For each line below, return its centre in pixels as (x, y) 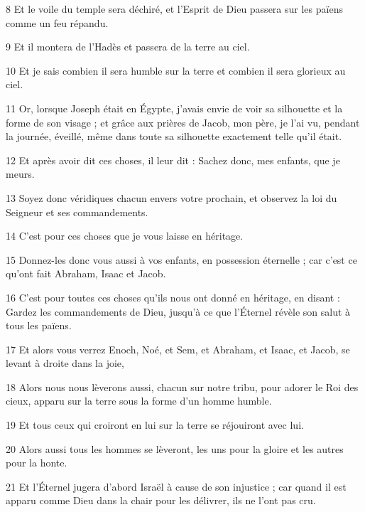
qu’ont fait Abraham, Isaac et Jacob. (86, 273)
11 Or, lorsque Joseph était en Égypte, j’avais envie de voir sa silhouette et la (174, 108)
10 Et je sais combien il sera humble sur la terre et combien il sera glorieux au (176, 70)
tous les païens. (39, 325)
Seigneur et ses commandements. (77, 212)
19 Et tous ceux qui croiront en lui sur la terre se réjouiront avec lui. (155, 425)
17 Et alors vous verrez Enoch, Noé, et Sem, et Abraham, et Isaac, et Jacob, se (178, 349)
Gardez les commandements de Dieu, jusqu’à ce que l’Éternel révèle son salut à (178, 311)
